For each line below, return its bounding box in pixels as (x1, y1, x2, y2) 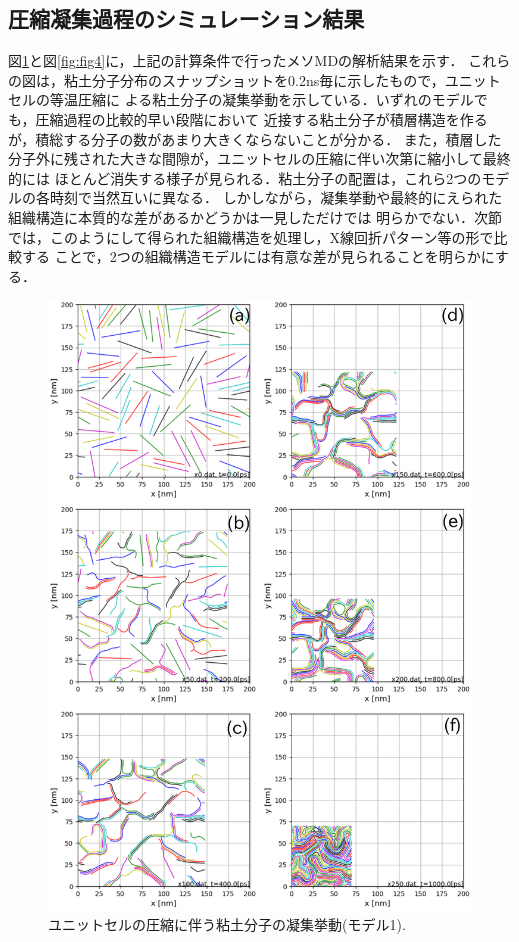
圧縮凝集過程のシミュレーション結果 (8, 3, 365, 34)
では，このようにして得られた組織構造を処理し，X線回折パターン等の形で (8, 226, 494, 247)
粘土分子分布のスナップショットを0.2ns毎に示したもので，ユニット (63, 69, 501, 90)
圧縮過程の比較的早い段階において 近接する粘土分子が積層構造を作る (35, 108, 488, 129)
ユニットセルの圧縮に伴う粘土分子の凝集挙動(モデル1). (48, 913, 406, 934)
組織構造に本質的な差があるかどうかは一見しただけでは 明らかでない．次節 (8, 206, 503, 227)
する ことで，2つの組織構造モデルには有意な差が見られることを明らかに (21, 246, 495, 267)
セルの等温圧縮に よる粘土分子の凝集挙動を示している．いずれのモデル (8, 89, 474, 110)
